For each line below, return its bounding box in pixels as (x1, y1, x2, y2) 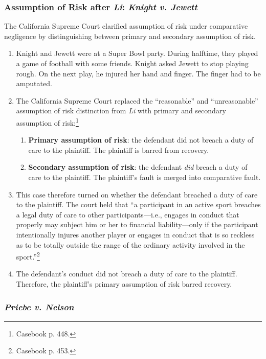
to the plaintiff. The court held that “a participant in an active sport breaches (16, 199, 261, 210)
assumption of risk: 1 (16, 115, 79, 128)
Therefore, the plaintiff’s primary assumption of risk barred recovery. (16, 278, 232, 289)
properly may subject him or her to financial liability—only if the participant (16, 219, 258, 230)
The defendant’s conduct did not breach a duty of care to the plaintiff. (16, 268, 237, 279)
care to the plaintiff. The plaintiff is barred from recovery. (28, 144, 209, 155)
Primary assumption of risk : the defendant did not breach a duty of (28, 134, 254, 145)
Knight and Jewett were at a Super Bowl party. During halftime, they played (16, 48, 258, 58)
